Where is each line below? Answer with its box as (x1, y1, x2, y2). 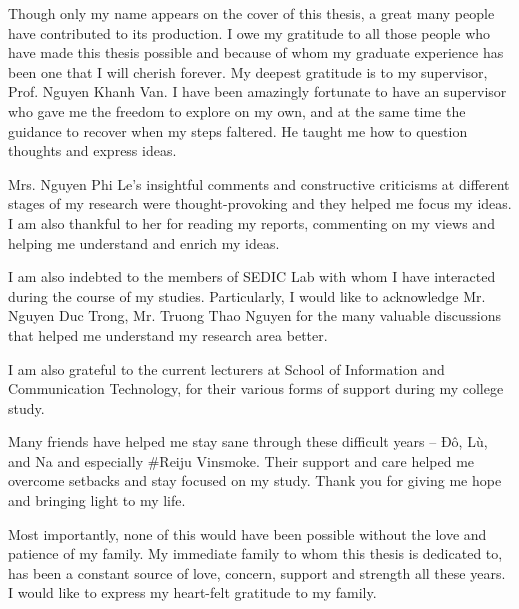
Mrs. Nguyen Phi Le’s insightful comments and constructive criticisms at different (8, 173, 510, 194)
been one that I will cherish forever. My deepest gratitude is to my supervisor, (8, 61, 488, 82)
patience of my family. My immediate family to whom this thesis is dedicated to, (8, 543, 503, 564)
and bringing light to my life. (8, 490, 186, 511)
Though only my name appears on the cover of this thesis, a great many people (8, 3, 495, 23)
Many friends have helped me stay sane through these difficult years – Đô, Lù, (8, 431, 488, 452)
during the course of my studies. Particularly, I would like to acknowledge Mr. (8, 285, 486, 306)
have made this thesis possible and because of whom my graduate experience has (8, 42, 504, 63)
